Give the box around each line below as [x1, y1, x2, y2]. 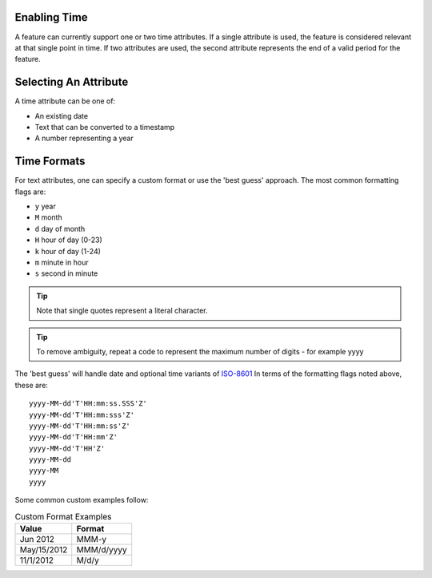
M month [34, 212, 63, 222]
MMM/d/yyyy [76, 544, 127, 556]
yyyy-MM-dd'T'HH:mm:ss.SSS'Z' [29, 399, 148, 408]
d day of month [34, 224, 86, 233]
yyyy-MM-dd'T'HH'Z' [29, 443, 106, 453]
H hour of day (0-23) [34, 235, 103, 245]
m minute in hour [34, 257, 89, 268]
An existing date [34, 111, 88, 120]
